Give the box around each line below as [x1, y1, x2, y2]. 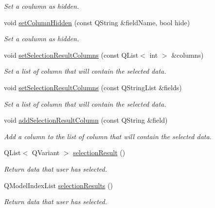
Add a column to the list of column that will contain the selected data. [4, 131, 212, 141]
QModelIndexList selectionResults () [4, 180, 113, 190]
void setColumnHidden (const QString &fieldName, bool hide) [4, 17, 190, 27]
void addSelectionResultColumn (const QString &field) [4, 115, 168, 125]
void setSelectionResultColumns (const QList [4, 49, 139, 60]
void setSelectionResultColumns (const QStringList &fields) [4, 82, 182, 92]
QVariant [32, 147, 60, 158]
